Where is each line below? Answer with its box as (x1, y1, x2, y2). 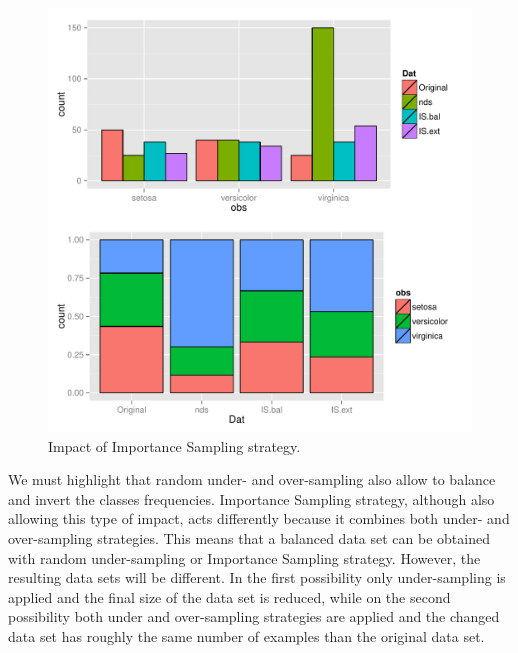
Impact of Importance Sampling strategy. (48, 435, 301, 456)
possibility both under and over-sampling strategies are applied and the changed (8, 606, 500, 627)
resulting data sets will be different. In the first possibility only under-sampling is (8, 567, 506, 588)
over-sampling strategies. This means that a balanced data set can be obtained (8, 527, 490, 548)
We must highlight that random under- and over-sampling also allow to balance (8, 469, 496, 490)
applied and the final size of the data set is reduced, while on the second (8, 586, 451, 607)
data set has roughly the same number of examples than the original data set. (8, 625, 485, 646)
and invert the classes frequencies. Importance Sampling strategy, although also (8, 488, 495, 509)
